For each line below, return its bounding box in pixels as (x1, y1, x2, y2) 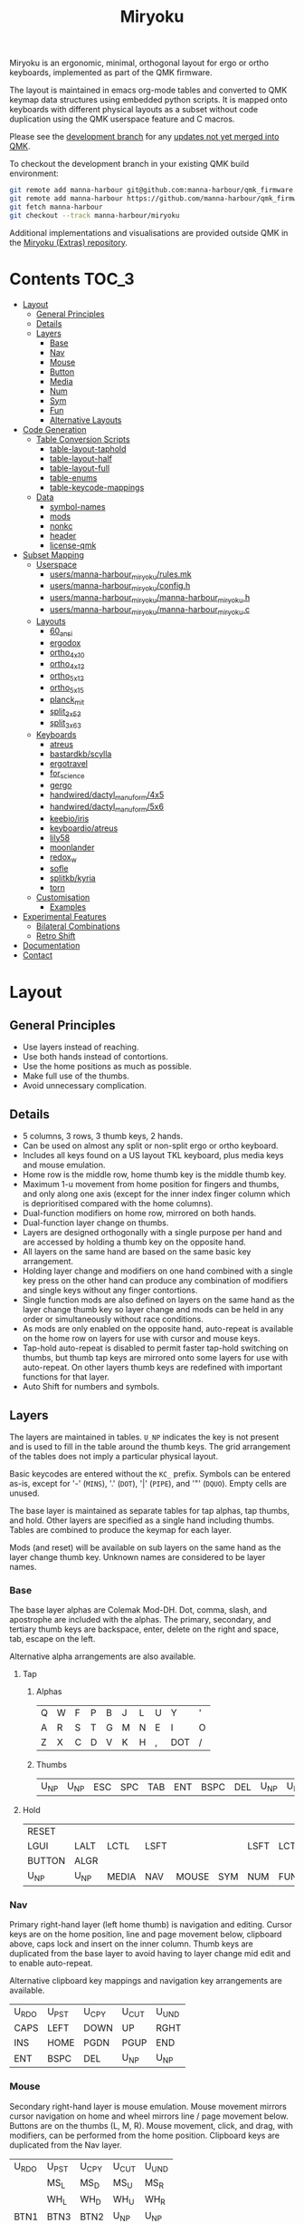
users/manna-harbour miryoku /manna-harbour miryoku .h (49, 592, 251, 605)
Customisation (35, 892, 90, 903)
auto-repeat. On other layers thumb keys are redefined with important (22, 1362, 283, 1373)
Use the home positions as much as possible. (22, 1061, 192, 1072)
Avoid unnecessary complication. (22, 1080, 147, 1091)
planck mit (49, 694, 85, 707)
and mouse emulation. (22, 1159, 106, 1171)
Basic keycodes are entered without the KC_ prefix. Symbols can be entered (9, 1468, 291, 1479)
